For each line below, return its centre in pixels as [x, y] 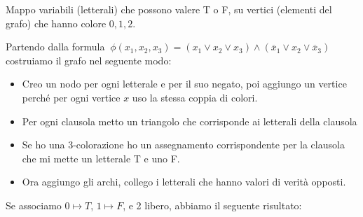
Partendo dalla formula [55, 47]
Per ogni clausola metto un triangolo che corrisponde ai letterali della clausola [190, 121]
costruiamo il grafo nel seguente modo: [89, 60]
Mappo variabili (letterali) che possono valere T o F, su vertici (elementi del [169, 9]
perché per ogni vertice [71, 97]
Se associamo [34, 205]
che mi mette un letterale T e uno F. [101, 158]
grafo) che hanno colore [56, 23]
